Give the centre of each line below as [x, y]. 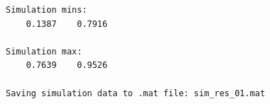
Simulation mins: [47, 10]
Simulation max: [44, 51]
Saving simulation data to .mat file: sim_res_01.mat [136, 93]
